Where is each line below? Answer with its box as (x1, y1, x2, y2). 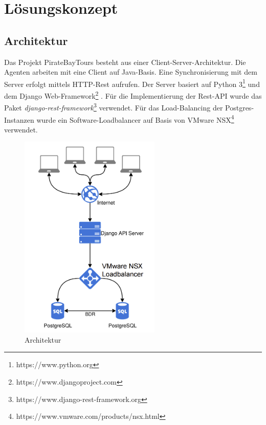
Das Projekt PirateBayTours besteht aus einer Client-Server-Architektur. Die (4, 56, 246, 67)
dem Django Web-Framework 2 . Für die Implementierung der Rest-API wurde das (4, 89, 262, 101)
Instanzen (4, 114, 34, 125)
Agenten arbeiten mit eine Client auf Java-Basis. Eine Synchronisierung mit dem (4, 66, 257, 77)
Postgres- (225, 102, 254, 113)
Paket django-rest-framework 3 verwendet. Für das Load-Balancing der (4, 101, 223, 113)
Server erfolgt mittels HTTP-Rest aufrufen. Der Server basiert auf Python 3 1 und (4, 77, 260, 89)
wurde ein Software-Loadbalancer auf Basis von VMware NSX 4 (36, 113, 234, 125)
